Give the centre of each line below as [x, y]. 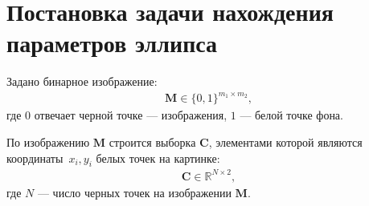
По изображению [48, 142]
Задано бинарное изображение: [82, 81]
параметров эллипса [112, 43]
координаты [35, 158]
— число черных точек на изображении [134, 192]
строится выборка [152, 142]
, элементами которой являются [285, 142]
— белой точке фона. [291, 115]
